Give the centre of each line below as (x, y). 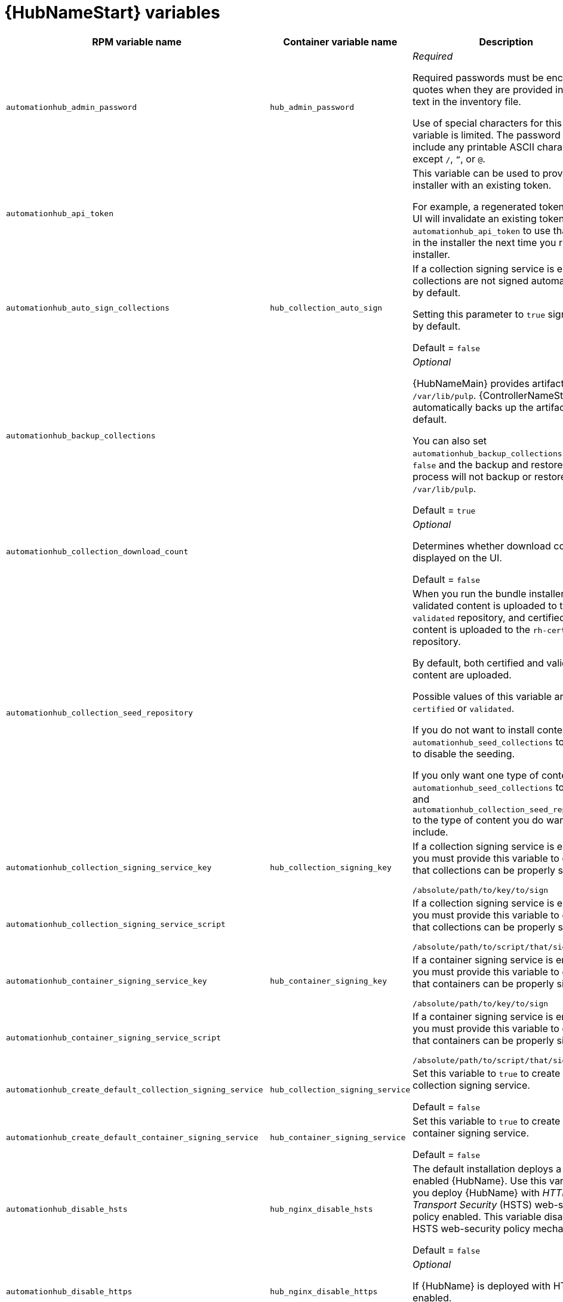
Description (506, 42)
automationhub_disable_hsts (67, 1209)
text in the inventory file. (467, 101)
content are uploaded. (462, 675)
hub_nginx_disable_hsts (322, 1209)
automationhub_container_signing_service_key (107, 981)
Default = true (444, 510)
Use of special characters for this (487, 123)
